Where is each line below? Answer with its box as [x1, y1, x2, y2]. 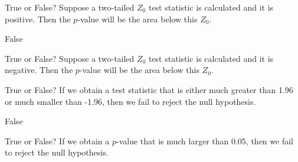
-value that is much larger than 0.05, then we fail [116, 134, 293, 147]
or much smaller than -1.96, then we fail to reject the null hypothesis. [5, 95, 256, 107]
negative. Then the [5, 64, 73, 76]
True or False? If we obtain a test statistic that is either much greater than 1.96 [5, 83, 293, 95]
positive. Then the [5, 12, 71, 25]
